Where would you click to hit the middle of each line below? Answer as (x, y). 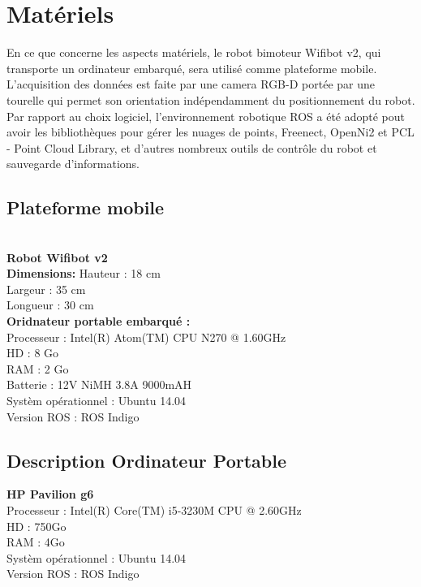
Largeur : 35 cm (46, 289)
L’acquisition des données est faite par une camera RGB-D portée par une (191, 84)
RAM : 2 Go (38, 368)
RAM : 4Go (36, 542)
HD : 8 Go (33, 353)
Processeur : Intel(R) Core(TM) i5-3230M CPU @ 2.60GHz (154, 510)
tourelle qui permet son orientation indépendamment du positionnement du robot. (211, 99)
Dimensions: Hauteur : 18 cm (84, 273)
